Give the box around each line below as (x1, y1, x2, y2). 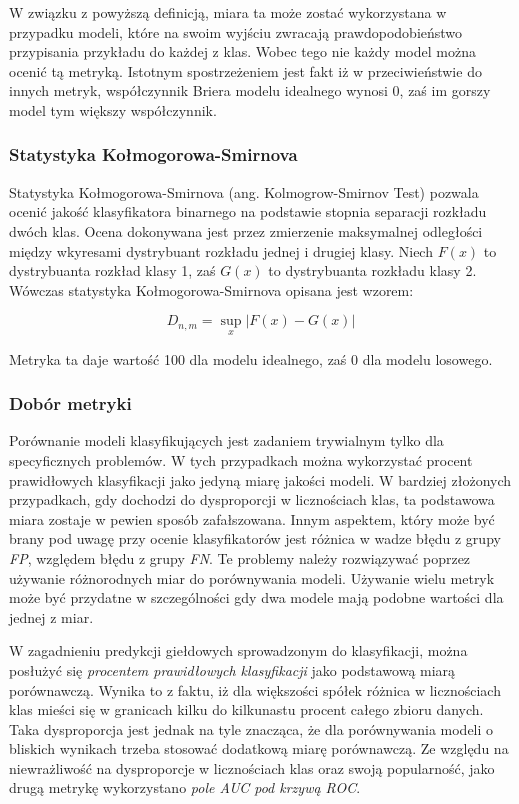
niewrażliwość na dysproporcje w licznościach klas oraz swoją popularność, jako (9, 757, 495, 778)
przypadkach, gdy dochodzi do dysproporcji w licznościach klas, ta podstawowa (9, 489, 495, 510)
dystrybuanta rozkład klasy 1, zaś (9, 260, 216, 281)
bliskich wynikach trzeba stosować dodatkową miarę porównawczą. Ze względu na (9, 738, 509, 759)
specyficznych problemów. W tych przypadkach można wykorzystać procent (9, 449, 473, 470)
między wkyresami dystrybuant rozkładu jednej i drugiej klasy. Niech (9, 240, 433, 261)
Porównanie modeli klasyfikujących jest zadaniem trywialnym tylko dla (9, 430, 444, 451)
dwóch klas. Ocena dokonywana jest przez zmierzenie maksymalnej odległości (9, 220, 483, 241)
